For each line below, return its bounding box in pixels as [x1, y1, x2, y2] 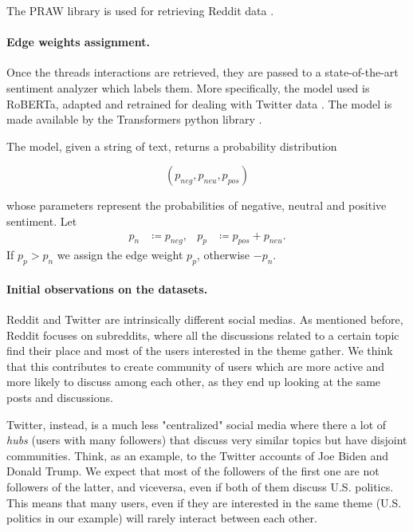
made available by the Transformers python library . [6, 111, 262, 128]
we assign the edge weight [57, 246, 183, 263]
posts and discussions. [6, 388, 113, 405]
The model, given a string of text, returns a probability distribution [6, 137, 337, 154]
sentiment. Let [6, 212, 77, 229]
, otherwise [196, 246, 250, 263]
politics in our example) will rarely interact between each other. [6, 510, 317, 526]
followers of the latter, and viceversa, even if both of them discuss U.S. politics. [6, 478, 394, 495]
